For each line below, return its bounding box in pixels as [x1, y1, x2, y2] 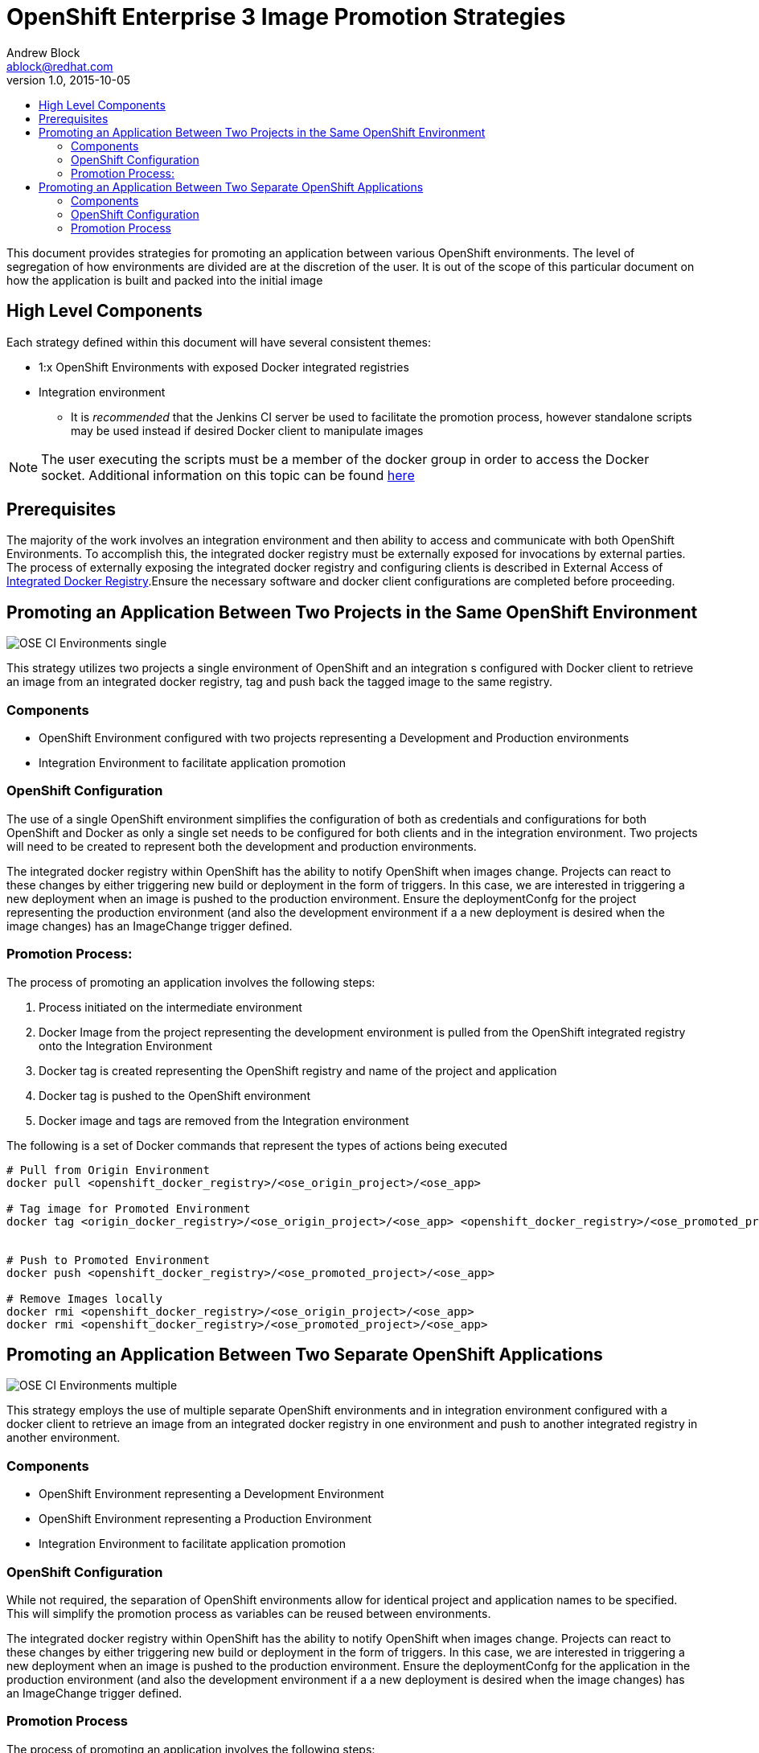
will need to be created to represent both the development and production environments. [6, 839, 477, 853]
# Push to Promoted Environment [6, 1253, 210, 1267]
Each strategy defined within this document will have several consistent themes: [6, 335, 431, 349]
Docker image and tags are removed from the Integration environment [39, 1113, 409, 1127]
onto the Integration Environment [39, 1038, 213, 1053]
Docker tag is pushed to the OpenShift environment [39, 1088, 310, 1102]
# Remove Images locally [6, 1291, 162, 1305]
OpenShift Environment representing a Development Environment [39, 1487, 384, 1501]
